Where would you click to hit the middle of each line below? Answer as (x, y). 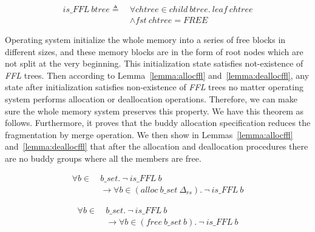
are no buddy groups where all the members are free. (103, 158)
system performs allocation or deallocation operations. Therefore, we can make (151, 99)
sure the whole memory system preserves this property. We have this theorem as (154, 111)
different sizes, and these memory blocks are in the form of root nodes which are (154, 51)
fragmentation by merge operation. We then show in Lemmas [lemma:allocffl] (149, 134)
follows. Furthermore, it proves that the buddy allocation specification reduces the (158, 123)
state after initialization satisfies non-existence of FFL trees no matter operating (154, 87)
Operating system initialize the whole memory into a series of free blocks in (145, 40)
